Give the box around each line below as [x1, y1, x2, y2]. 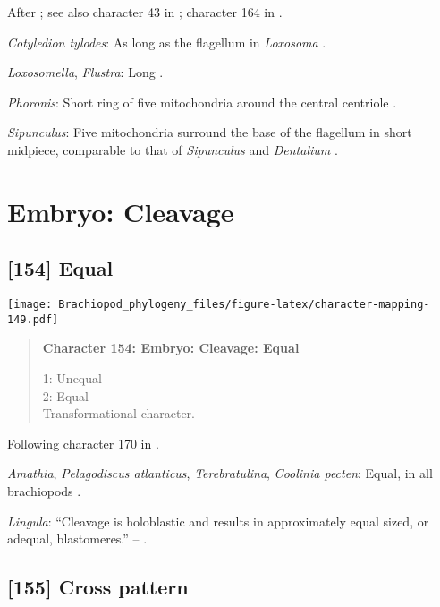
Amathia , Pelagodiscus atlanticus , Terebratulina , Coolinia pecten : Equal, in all [7, 464, 433, 483]
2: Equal [42, 386, 89, 405]
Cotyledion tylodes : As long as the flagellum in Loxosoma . [7, 32, 326, 51]
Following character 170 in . [7, 433, 159, 452]
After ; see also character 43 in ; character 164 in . [7, 3, 283, 21]
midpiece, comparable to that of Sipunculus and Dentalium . [7, 140, 338, 158]
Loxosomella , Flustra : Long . [7, 63, 164, 81]
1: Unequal [42, 369, 102, 388]
